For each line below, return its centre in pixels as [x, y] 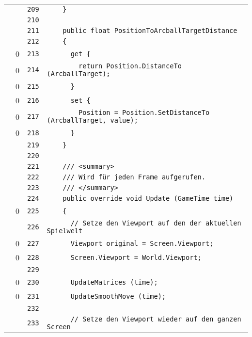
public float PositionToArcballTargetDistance [150, 31]
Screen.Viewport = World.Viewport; [136, 257]
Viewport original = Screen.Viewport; [142, 243]
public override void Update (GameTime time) [148, 198]
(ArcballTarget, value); [92, 120]
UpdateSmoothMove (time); [118, 296]
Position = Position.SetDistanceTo [144, 112]
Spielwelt [65, 231]
